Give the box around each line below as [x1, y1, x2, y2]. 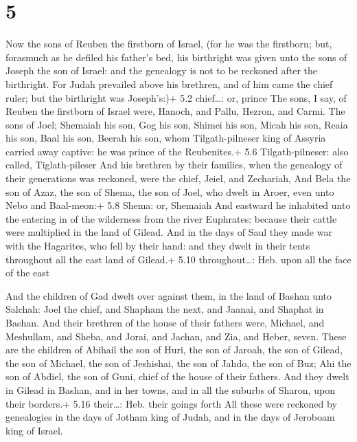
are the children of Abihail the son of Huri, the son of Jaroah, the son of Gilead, [5, 342, 343, 357]
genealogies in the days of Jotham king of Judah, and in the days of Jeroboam [5, 410, 335, 424]
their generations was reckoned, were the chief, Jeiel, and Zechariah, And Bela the [5, 171, 351, 186]
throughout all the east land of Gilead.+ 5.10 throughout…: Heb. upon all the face [5, 252, 352, 266]
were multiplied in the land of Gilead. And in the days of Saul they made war [5, 225, 332, 239]
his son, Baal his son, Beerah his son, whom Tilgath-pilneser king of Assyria [5, 131, 326, 145]
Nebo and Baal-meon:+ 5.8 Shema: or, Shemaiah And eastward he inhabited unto [5, 198, 351, 212]
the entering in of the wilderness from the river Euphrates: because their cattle [5, 211, 337, 225]
